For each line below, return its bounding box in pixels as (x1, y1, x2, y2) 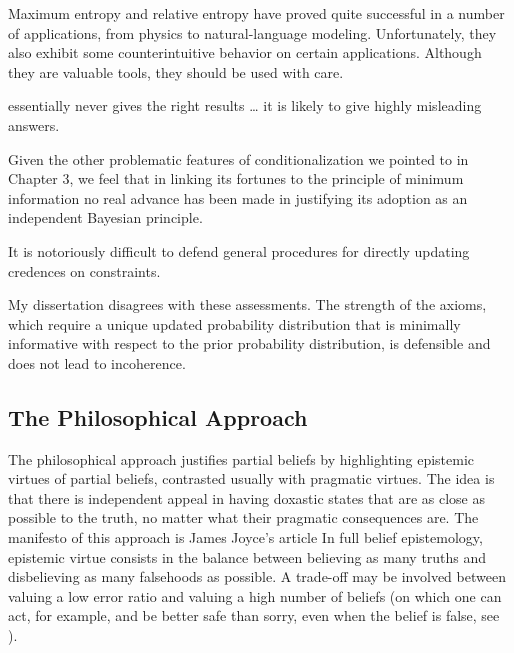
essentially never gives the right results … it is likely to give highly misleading (8, 95, 482, 116)
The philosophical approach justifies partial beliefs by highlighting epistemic (8, 448, 475, 469)
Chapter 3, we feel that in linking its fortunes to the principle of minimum (8, 168, 464, 189)
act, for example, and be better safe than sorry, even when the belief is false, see (8, 605, 500, 626)
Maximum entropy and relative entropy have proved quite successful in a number (8, 3, 505, 23)
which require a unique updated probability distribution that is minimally (8, 313, 461, 334)
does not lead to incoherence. (8, 352, 186, 373)
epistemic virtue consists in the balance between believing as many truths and (8, 546, 487, 567)
